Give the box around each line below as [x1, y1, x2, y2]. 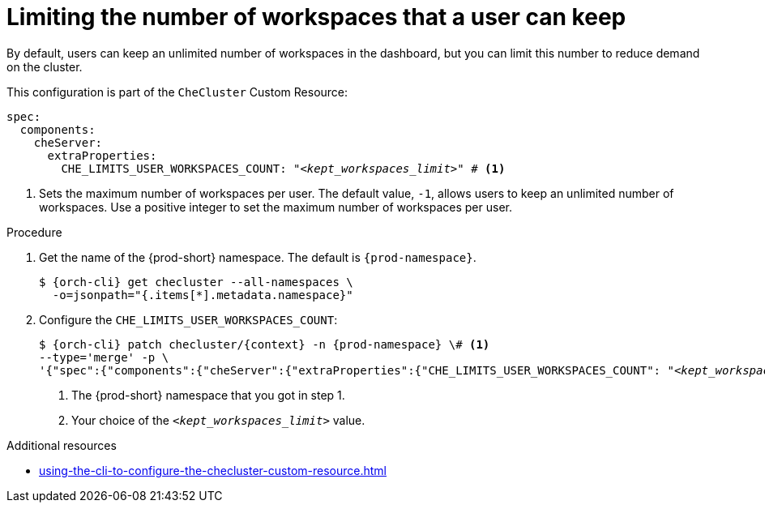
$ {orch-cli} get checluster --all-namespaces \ [39, 275, 353, 289]
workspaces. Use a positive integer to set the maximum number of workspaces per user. [39, 199, 512, 214]
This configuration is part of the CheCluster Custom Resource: [6, 84, 348, 99]
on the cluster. [6, 59, 83, 74]
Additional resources [6, 438, 117, 452]
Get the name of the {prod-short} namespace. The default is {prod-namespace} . [39, 250, 477, 264]
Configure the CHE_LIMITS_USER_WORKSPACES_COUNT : [39, 312, 338, 327]
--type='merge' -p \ [39, 350, 169, 364]
